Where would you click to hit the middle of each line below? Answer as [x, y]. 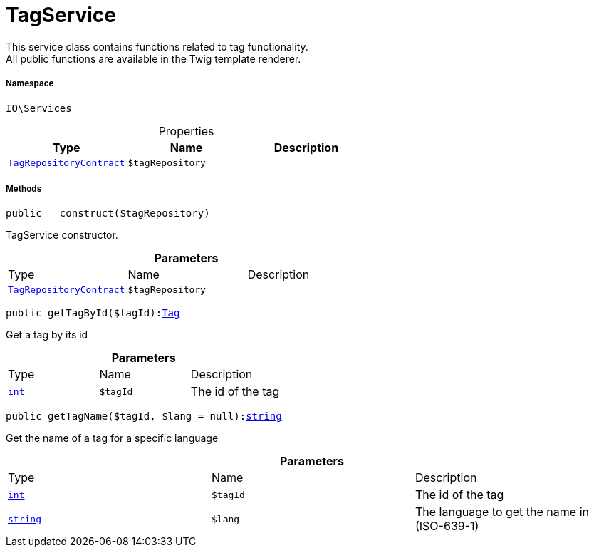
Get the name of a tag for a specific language [112, 438]
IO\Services [39, 108]
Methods [24, 188]
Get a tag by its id [47, 335]
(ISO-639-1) [447, 526]
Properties [186, 131]
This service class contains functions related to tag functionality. [157, 46]
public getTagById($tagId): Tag [93, 313]
